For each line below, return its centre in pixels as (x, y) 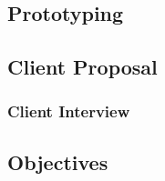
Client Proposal (82, 67)
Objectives (58, 161)
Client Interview (69, 111)
